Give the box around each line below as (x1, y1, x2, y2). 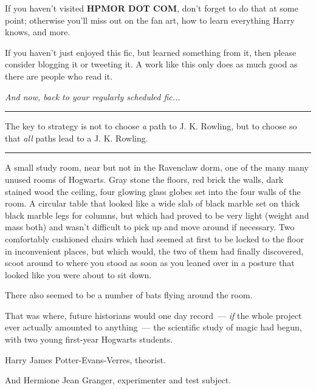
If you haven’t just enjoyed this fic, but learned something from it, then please (5, 46, 297, 58)
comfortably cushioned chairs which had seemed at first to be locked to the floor (5, 232, 304, 245)
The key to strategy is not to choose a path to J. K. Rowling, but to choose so (5, 120, 297, 132)
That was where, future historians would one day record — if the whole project (5, 309, 302, 321)
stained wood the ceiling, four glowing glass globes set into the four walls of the (5, 185, 301, 197)
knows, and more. (5, 26, 70, 38)
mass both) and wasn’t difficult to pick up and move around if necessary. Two (5, 221, 295, 233)
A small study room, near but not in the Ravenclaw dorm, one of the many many (5, 161, 309, 174)
